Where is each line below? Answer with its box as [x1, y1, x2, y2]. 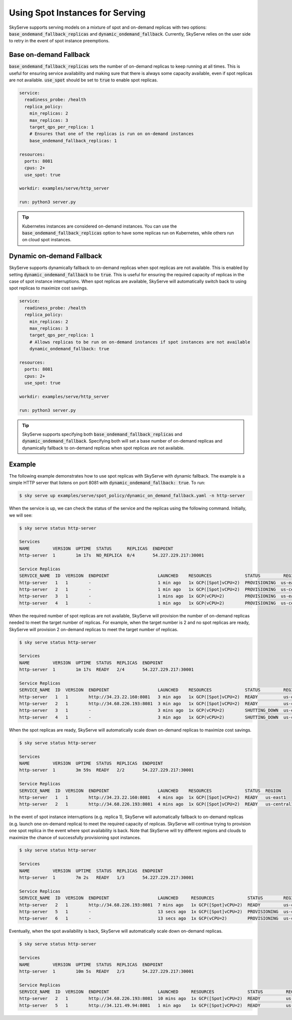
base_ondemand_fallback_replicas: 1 [29, 138, 117, 143]
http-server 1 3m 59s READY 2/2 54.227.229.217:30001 [19, 768, 194, 773]
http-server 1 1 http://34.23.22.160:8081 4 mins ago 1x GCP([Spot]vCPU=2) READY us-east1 [19, 794, 287, 800]
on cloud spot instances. [22, 237, 72, 243]
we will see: [9, 512, 33, 518]
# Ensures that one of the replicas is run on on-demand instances [29, 131, 194, 136]
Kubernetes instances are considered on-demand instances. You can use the [22, 223, 177, 229]
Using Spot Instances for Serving [9, 7, 146, 18]
